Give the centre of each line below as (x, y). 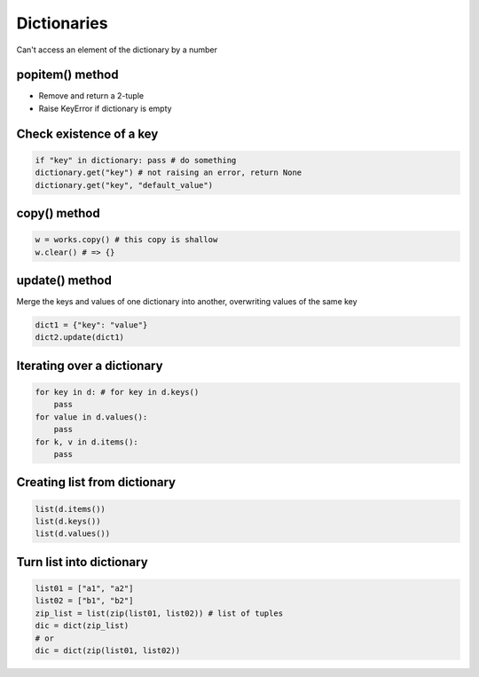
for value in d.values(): (91, 417)
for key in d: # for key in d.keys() (117, 392)
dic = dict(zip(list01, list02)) (108, 650)
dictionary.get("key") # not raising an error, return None (169, 173)
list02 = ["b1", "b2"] (84, 601)
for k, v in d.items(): (87, 442)
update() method (64, 281)
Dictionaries (62, 23)
